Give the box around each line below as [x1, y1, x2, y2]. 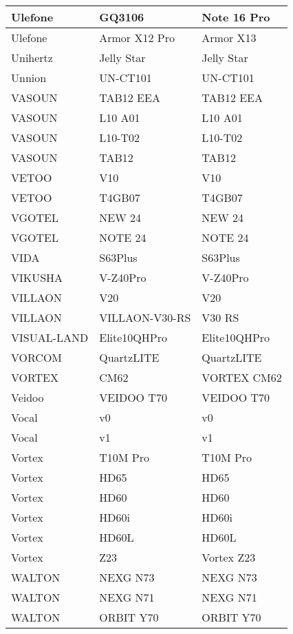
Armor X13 [202, 30, 257, 45]
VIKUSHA [11, 269, 63, 285]
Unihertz [11, 50, 53, 65]
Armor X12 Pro [99, 30, 175, 45]
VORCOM [11, 349, 63, 365]
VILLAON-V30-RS [99, 309, 191, 325]
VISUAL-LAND [11, 329, 89, 345]
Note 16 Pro [202, 9, 270, 25]
